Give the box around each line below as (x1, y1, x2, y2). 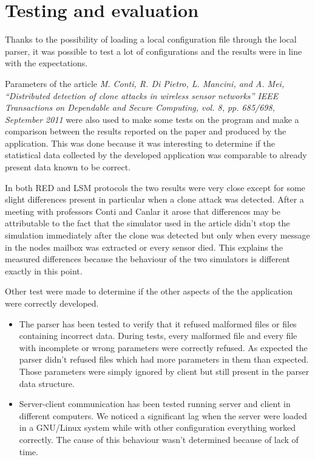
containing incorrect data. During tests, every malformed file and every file (19, 329, 297, 342)
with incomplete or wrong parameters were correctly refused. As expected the (19, 341, 308, 354)
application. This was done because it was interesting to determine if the (5, 136, 275, 149)
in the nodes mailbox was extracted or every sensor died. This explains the (5, 240, 283, 253)
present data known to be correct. (5, 161, 131, 173)
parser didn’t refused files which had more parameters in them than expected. (19, 353, 309, 366)
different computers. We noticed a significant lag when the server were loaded (19, 409, 307, 422)
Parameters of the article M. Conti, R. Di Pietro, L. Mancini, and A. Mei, (5, 77, 285, 89)
